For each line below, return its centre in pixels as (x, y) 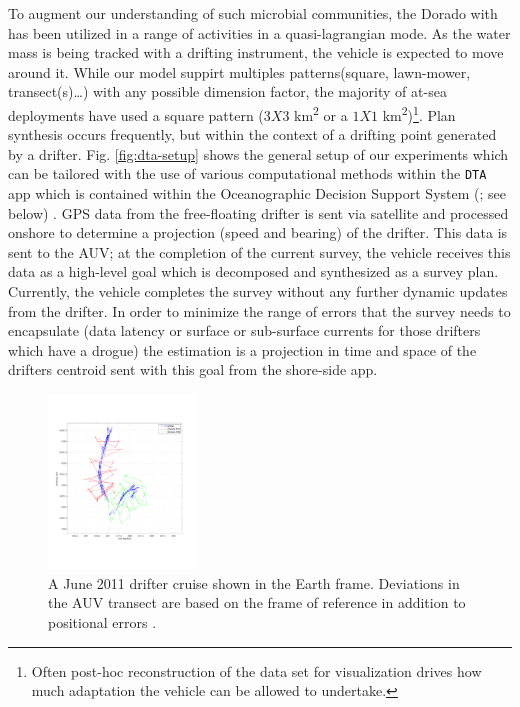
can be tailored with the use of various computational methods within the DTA (247, 173)
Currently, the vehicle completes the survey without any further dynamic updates (258, 291)
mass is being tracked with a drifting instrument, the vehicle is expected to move (256, 52)
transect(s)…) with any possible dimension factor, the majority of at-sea (227, 91)
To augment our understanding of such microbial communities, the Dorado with (253, 13)
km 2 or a (321, 113)
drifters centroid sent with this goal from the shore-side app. (193, 369)
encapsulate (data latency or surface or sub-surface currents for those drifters (244, 330)
